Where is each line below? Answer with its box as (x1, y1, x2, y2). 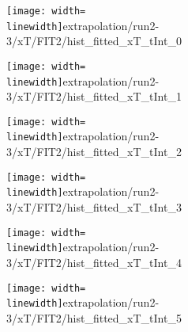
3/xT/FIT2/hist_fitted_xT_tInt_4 (6, 254, 182, 270)
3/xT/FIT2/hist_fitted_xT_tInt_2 (6, 143, 182, 160)
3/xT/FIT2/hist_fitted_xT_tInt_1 (6, 88, 182, 105)
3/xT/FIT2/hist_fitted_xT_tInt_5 (6, 309, 182, 326)
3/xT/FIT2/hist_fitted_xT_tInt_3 (6, 199, 182, 216)
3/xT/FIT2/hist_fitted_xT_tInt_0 (6, 32, 182, 49)
